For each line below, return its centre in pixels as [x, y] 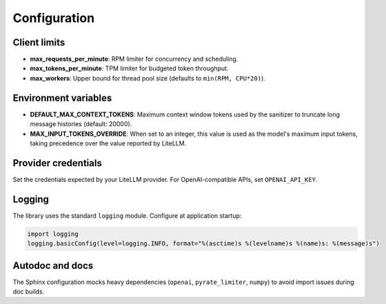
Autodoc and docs [53, 265]
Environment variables [62, 98]
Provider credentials [58, 163]
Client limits [39, 42]
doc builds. [29, 292]
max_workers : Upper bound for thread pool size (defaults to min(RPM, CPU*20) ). [148, 78]
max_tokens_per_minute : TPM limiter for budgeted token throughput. [129, 68]
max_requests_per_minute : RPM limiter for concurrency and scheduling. [134, 59]
